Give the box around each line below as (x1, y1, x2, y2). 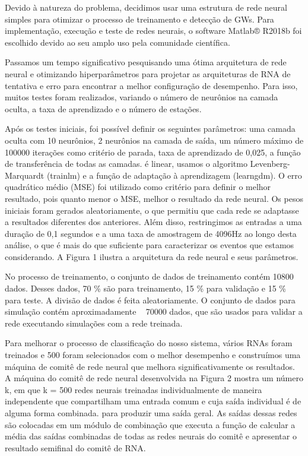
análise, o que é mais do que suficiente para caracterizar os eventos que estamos (5, 239, 294, 251)
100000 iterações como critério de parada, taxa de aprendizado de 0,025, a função (5, 145, 301, 158)
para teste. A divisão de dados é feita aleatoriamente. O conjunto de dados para (5, 293, 296, 306)
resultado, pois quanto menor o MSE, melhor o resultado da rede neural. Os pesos (5, 192, 303, 204)
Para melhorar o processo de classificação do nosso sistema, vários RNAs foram (5, 337, 293, 349)
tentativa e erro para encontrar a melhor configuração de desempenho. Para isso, (5, 79, 298, 91)
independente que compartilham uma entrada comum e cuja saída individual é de (5, 395, 301, 407)
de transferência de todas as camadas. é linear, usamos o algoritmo (5, 157, 247, 170)
